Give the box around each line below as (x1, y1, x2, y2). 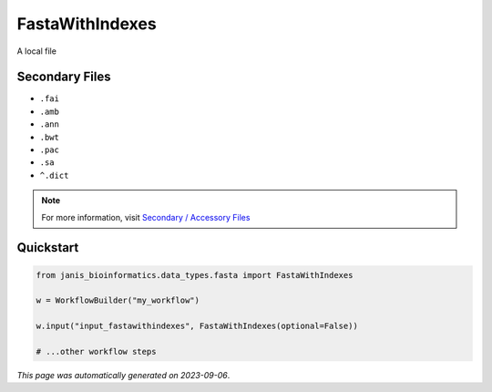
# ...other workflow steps (36, 346, 157, 356)
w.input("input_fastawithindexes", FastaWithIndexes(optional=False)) (36, 321, 359, 332)
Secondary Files (16, 69, 111, 85)
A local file (16, 46, 56, 57)
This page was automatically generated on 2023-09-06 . (16, 369, 231, 380)
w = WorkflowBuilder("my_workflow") (36, 295, 200, 305)
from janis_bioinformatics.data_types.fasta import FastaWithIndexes (36, 270, 354, 280)
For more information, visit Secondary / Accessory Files (41, 211, 251, 222)
